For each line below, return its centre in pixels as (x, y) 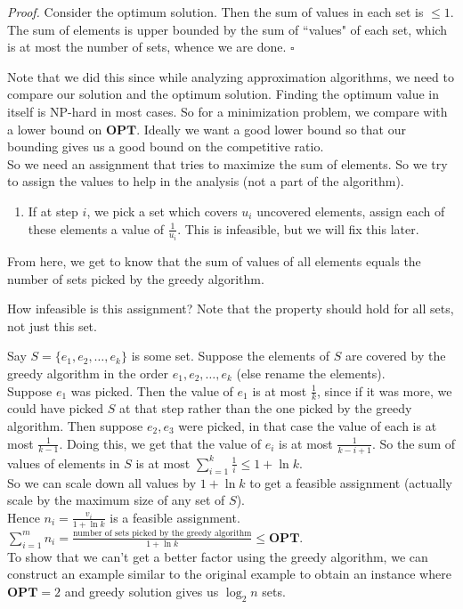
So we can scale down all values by (102, 482)
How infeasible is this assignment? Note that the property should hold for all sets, (231, 309)
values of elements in (64, 463)
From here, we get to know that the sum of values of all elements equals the (214, 261)
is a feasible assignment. (175, 517)
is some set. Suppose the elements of (231, 356)
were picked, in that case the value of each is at (308, 425)
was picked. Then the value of (152, 390)
